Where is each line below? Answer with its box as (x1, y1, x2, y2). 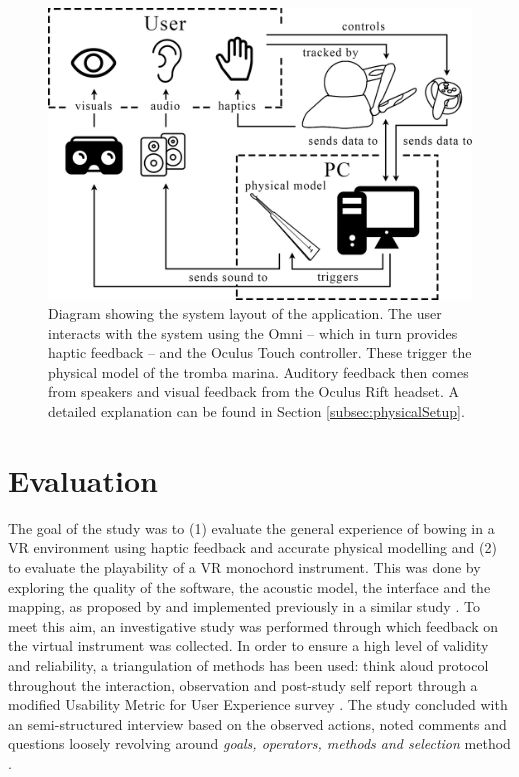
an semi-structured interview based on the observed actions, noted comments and (8, 713, 507, 734)
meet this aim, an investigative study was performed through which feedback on (8, 615, 499, 636)
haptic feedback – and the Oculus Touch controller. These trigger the (48, 342, 472, 363)
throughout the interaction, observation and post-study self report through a (8, 674, 478, 695)
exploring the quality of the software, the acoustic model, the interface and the (8, 576, 491, 597)
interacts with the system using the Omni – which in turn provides (48, 322, 458, 343)
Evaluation (8, 459, 158, 500)
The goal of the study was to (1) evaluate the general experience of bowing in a (8, 517, 495, 538)
